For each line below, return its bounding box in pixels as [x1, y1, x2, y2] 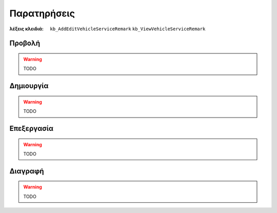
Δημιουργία [9, 82, 49, 90]
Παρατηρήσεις [9, 8, 75, 19]
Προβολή [9, 39, 41, 48]
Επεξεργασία [9, 124, 54, 133]
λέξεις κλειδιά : [9, 26, 44, 32]
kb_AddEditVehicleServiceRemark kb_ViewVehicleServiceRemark [50, 26, 206, 32]
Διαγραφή [9, 167, 44, 176]
